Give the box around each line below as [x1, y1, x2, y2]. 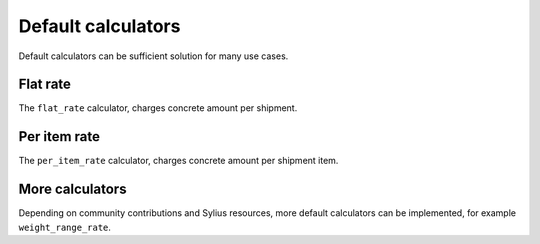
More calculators [18, 181, 127, 198]
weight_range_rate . [18, 221, 112, 233]
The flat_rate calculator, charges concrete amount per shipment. [18, 102, 298, 114]
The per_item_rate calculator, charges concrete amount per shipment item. [18, 155, 339, 167]
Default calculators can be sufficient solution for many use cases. [18, 50, 289, 62]
